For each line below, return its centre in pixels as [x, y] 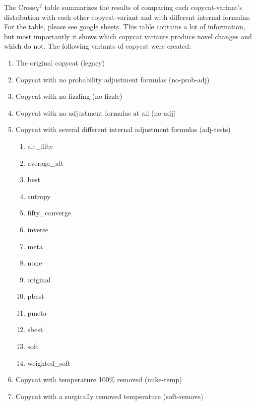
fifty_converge [49, 213]
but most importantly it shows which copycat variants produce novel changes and [128, 36]
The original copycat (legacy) [60, 62]
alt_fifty [40, 146]
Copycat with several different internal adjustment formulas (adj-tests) [123, 129]
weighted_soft [49, 363]
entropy [39, 196]
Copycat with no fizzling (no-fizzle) [69, 96]
